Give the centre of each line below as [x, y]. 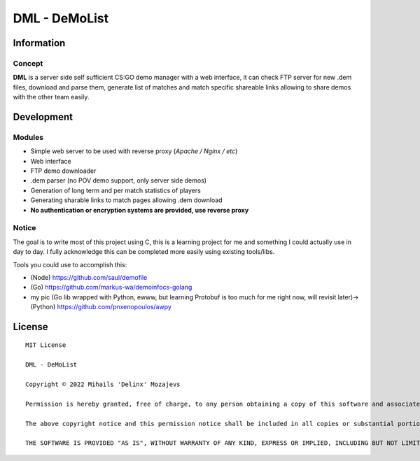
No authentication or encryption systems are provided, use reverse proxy [140, 210]
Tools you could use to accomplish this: [70, 264]
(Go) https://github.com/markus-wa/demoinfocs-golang [111, 288]
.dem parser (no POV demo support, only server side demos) [118, 180]
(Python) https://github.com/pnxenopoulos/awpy [101, 307]
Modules [28, 137]
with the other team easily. [51, 97]
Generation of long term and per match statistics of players [115, 190]
